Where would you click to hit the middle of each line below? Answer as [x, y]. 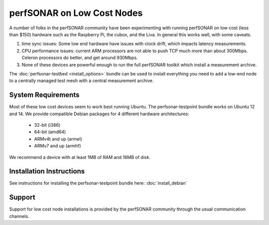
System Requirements [44, 95]
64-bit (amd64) [50, 132]
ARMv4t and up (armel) [58, 139]
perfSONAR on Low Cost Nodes [76, 13]
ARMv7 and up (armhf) [58, 146]
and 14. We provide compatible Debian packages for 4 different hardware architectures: [99, 114]
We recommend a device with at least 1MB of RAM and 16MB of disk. [80, 157]
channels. [19, 216]
